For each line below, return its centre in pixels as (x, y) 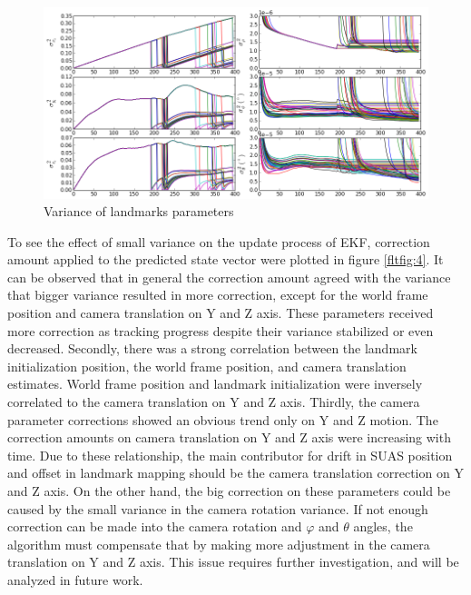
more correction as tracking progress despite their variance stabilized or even (221, 330)
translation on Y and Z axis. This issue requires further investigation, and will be (233, 562)
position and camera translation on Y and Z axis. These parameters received (221, 313)
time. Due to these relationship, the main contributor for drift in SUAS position (230, 455)
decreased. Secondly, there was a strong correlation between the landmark (212, 348)
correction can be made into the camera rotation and (155, 526)
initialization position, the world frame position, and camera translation (207, 366)
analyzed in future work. (75, 579)
